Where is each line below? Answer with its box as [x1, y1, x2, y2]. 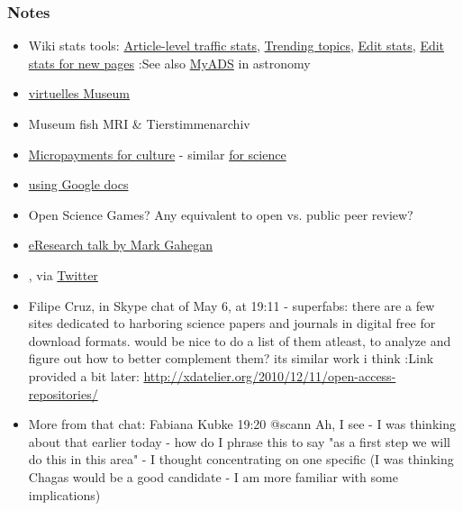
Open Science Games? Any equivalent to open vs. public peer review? [28, 205, 413, 224]
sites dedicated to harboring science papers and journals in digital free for [28, 314, 436, 333]
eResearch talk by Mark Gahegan [28, 235, 213, 254]
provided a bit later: [28, 366, 140, 385]
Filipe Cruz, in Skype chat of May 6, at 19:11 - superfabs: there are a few [28, 296, 435, 315]
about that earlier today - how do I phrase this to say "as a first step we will [28, 432, 450, 451]
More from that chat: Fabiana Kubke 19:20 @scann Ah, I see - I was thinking [28, 415, 456, 433]
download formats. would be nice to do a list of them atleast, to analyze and [28, 331, 451, 350]
